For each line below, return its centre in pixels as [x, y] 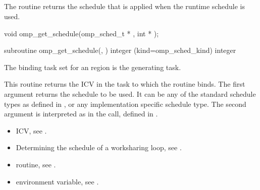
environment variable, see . [57, 181]
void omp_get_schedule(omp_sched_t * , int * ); [82, 33]
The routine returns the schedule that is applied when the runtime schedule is [124, 6]
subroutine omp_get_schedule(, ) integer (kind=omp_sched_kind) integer [120, 50]
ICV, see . [31, 130]
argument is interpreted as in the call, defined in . [81, 114]
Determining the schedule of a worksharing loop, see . [99, 147]
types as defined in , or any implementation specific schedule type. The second [125, 104]
